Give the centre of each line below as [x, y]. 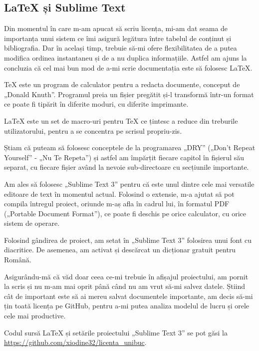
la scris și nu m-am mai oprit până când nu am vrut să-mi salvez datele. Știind [125, 286]
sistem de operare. [32, 223]
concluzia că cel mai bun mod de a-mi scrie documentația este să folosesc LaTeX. [128, 67]
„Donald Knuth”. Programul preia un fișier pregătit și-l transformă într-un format [129, 94]
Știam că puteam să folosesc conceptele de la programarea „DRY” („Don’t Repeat [130, 147]
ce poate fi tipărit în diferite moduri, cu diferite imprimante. [96, 104]
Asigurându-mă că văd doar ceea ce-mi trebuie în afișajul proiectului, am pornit [126, 276]
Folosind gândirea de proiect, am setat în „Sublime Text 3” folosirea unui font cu [128, 240]
